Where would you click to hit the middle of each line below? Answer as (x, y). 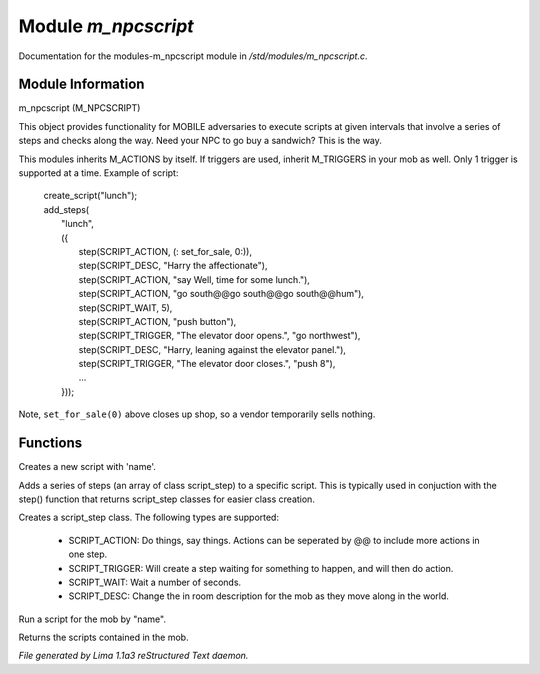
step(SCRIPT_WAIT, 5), (125, 307)
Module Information (81, 84)
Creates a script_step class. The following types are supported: (149, 517)
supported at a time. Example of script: (98, 173)
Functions (50, 443)
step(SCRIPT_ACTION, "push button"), (157, 321)
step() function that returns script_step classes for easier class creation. (166, 499)
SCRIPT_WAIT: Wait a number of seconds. (155, 582)
